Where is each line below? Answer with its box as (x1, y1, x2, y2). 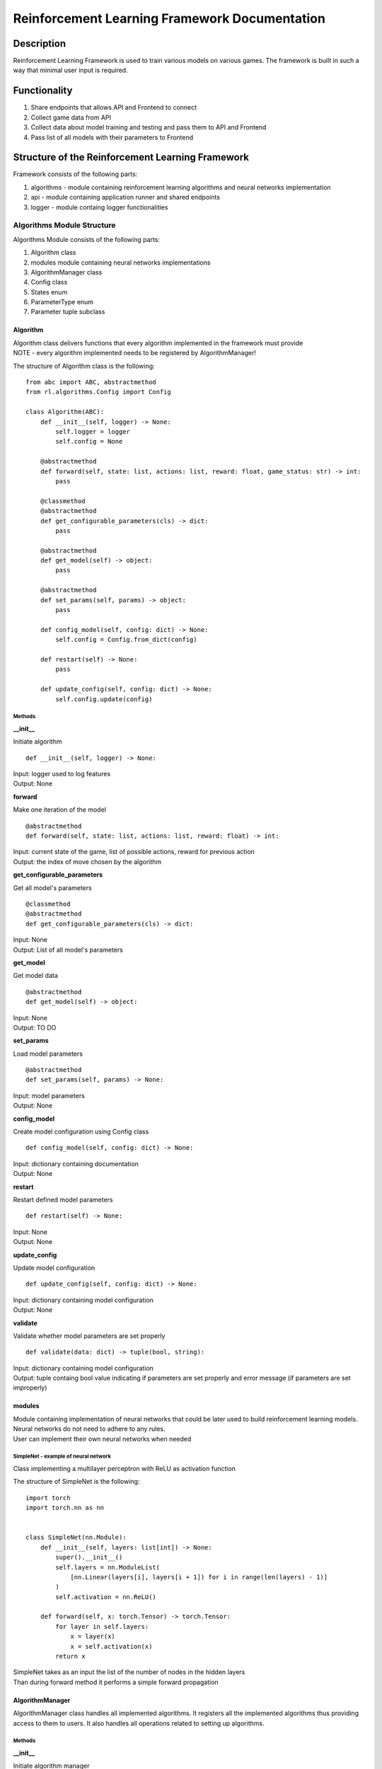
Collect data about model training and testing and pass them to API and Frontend (30, 123, 267, 132)
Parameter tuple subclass (30, 308, 105, 316)
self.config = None (55, 437, 123, 446)
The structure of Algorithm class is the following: (13, 362, 155, 370)
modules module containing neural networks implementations (30, 258, 211, 267)
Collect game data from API (30, 113, 111, 122)
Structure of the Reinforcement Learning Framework (13, 151, 249, 163)
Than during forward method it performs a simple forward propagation (13, 1678, 219, 1686)
